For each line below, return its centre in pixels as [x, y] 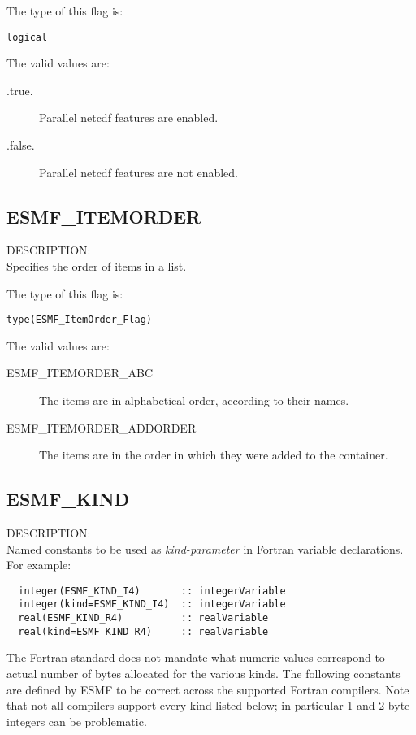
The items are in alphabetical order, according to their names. [194, 400]
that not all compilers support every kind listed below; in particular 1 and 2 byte [208, 705]
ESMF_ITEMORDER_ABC [80, 373]
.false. [21, 145]
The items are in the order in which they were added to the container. [214, 455]
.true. [20, 90]
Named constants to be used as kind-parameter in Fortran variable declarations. [205, 548]
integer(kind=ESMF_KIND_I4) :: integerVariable [152, 605]
